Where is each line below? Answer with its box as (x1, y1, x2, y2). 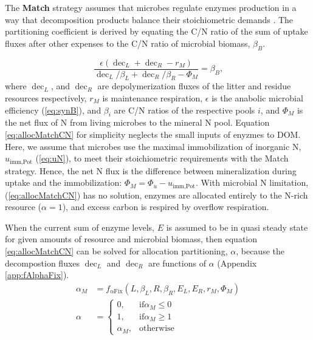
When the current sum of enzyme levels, (5, 220, 154, 233)
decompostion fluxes (5, 256, 80, 269)
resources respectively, (5, 92, 87, 104)
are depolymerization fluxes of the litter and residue (97, 80, 291, 92)
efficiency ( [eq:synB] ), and (5, 103, 101, 116)
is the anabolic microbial (212, 92, 303, 104)
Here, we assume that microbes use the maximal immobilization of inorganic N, (5, 140, 301, 152)
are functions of (148, 256, 206, 269)
